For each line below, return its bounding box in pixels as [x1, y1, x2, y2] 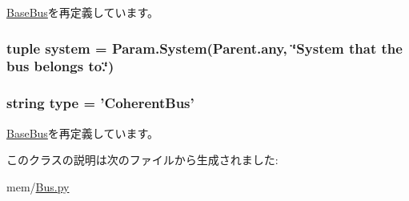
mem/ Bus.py [6, 178, 70, 195]
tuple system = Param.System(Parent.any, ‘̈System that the [6, 38, 403, 58]
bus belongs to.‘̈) [6, 56, 114, 76]
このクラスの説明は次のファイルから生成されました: [6, 151, 279, 168]
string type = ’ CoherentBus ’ [6, 93, 194, 113]
